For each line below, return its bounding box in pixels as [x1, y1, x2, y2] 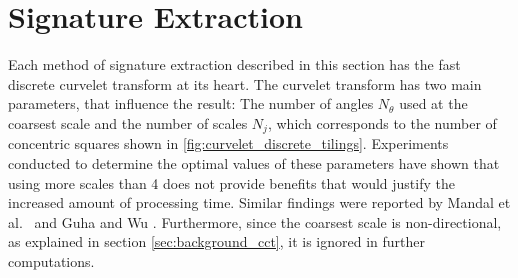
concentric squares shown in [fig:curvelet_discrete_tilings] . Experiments [8, 133, 449, 154]
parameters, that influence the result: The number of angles [8, 93, 374, 114]
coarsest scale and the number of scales [8, 112, 248, 133]
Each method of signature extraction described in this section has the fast [8, 54, 461, 75]
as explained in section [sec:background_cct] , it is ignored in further [8, 231, 425, 252]
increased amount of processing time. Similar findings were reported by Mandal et [8, 192, 511, 213]
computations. [8, 250, 95, 271]
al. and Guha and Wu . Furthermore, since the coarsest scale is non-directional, [8, 211, 502, 232]
